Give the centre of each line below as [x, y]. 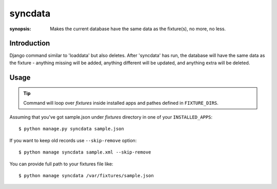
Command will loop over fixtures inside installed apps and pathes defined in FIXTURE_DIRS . [121, 103]
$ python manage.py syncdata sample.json [71, 129]
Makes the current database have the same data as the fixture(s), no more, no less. [138, 29]
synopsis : [20, 29]
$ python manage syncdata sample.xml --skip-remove [85, 152]
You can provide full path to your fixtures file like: [61, 164]
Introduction [30, 43]
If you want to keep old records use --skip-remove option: [73, 140]
